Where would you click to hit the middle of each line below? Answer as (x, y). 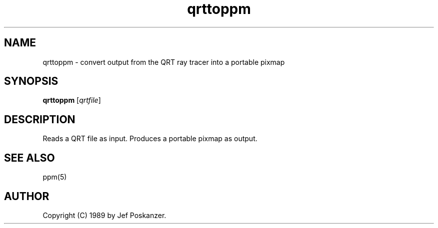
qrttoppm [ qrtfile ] (72, 100)
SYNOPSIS (31, 81)
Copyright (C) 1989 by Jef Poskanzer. (104, 215)
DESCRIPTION (40, 119)
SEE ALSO (29, 158)
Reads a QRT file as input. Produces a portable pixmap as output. (150, 139)
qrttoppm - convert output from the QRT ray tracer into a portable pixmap (164, 62)
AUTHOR (27, 196)
